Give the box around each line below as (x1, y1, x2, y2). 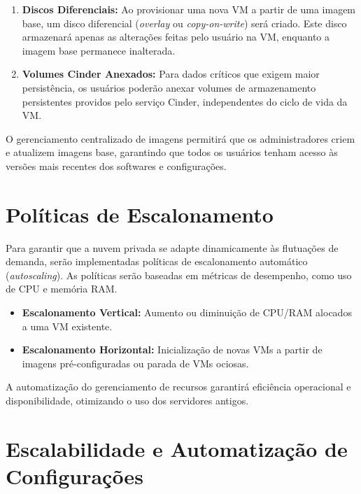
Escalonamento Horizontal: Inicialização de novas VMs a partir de (22, 342, 323, 357)
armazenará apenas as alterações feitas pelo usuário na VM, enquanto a (22, 29, 330, 44)
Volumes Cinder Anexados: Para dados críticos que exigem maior (22, 66, 320, 81)
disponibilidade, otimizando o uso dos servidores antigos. (6, 393, 249, 407)
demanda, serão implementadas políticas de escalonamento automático (6, 254, 308, 269)
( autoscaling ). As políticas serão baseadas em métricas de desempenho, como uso (6, 267, 352, 282)
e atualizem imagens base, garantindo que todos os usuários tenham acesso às (6, 145, 338, 160)
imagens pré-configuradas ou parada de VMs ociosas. (22, 355, 249, 370)
